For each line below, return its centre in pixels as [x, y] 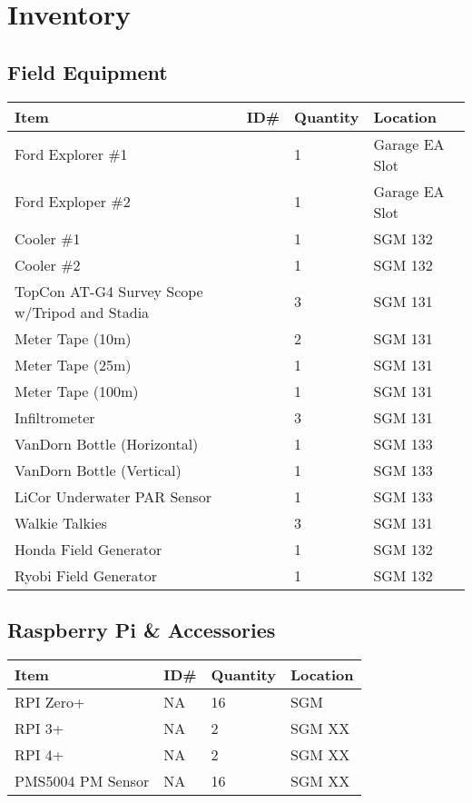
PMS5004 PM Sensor [82, 780]
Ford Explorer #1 [71, 154]
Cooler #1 [48, 238]
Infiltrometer [55, 417]
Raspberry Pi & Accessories [142, 629]
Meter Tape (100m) [77, 391]
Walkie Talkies [61, 522]
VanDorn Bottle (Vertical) [98, 470]
